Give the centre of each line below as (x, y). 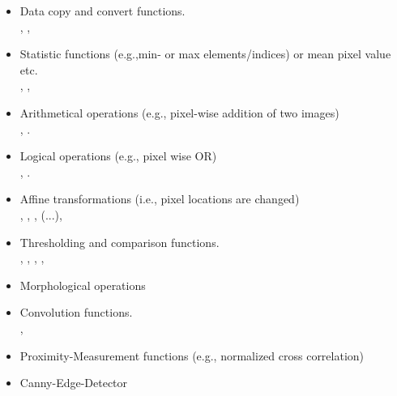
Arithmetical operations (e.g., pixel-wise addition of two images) (179, 112)
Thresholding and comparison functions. (120, 242)
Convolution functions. (76, 312)
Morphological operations (83, 285)
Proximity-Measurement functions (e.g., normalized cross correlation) (192, 355)
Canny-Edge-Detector (74, 383)
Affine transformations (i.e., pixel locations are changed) (160, 199)
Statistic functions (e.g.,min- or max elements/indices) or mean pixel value (205, 54)
